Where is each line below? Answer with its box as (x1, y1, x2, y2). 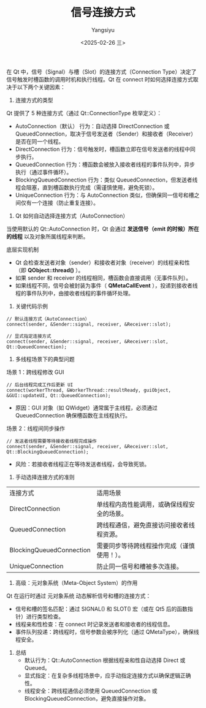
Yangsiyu (91, 26, 115, 34)
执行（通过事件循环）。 (15, 168, 72, 175)
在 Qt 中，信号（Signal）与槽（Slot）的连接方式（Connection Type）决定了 (6, 68, 197, 75)
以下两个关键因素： (17, 83, 66, 91)
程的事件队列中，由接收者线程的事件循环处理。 (15, 289, 134, 297)
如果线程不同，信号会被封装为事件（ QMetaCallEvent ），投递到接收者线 (15, 281, 198, 289)
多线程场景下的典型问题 (15, 355, 75, 362)
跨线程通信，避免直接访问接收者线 (96, 520, 195, 529)
